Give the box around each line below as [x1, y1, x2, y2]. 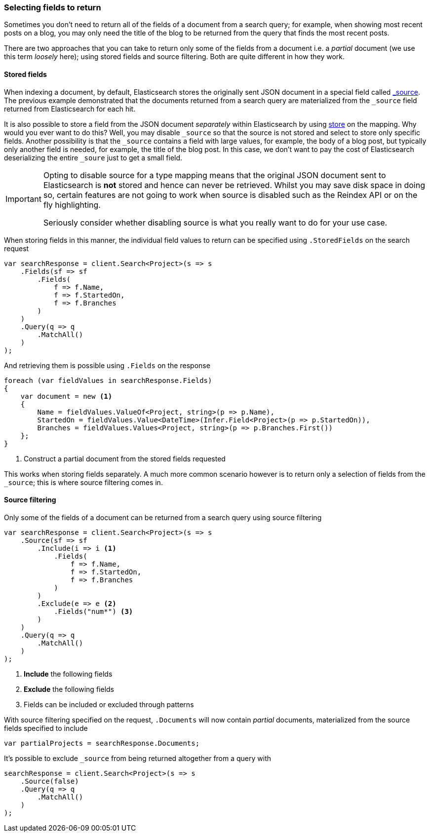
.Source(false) [20, 777, 79, 785]
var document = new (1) [20, 392, 113, 400]
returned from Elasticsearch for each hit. [4, 104, 136, 113]
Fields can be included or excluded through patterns [24, 700, 194, 709]
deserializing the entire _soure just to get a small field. [4, 153, 183, 162]
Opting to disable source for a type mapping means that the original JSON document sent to [43, 170, 386, 180]
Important [5, 193, 41, 204]
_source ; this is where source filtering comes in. [4, 478, 163, 487]
